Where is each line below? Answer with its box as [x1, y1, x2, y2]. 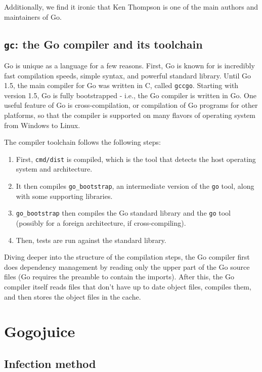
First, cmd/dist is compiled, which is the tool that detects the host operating [16, 153, 256, 164]
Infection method [4, 355, 96, 371]
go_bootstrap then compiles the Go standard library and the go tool [16, 208, 231, 218]
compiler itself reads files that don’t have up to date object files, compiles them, [4, 281, 251, 292]
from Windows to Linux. [4, 119, 80, 130]
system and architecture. [16, 163, 93, 174]
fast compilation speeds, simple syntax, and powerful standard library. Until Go [4, 70, 251, 80]
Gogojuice [4, 321, 75, 342]
